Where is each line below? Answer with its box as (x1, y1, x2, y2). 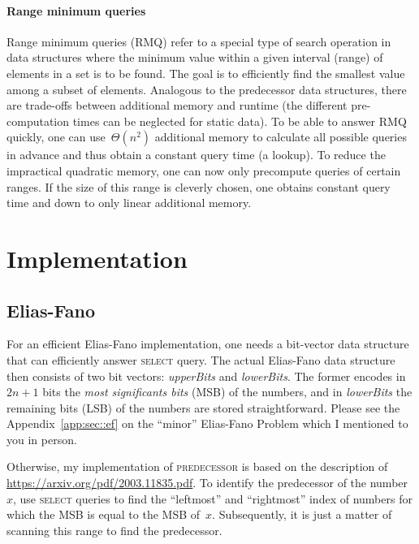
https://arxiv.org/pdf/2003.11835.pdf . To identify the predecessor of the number (6, 474, 408, 491)
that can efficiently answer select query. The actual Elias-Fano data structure (6, 351, 395, 368)
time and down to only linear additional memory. (6, 194, 252, 211)
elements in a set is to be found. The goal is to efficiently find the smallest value (6, 64, 405, 81)
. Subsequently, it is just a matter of (212, 506, 392, 523)
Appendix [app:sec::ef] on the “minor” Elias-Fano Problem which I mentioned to (6, 415, 408, 432)
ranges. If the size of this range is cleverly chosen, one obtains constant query (6, 178, 391, 195)
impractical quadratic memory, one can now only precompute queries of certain (6, 162, 401, 179)
